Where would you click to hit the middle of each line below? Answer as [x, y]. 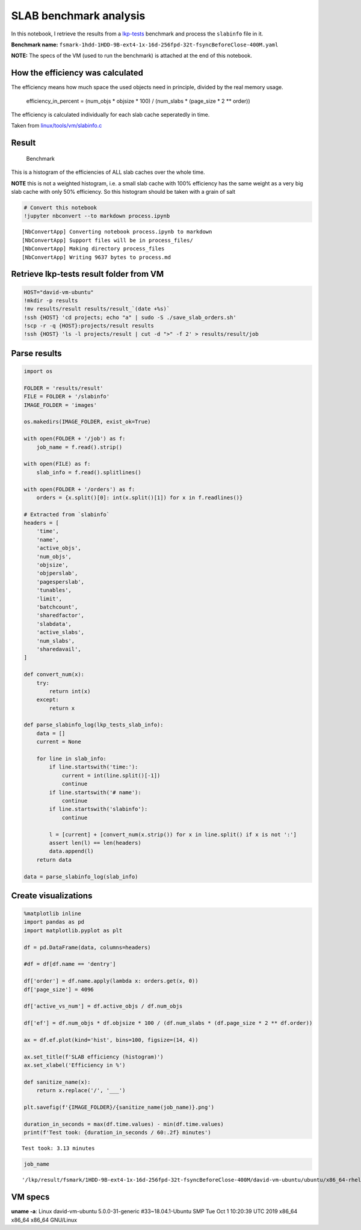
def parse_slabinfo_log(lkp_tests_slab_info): [94, 725]
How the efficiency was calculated [77, 73]
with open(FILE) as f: [57, 464]
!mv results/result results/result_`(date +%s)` [97, 309]
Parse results [37, 353]
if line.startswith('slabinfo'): [98, 809]
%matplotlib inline [52, 914]
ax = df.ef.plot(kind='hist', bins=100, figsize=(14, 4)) [111, 1040]
